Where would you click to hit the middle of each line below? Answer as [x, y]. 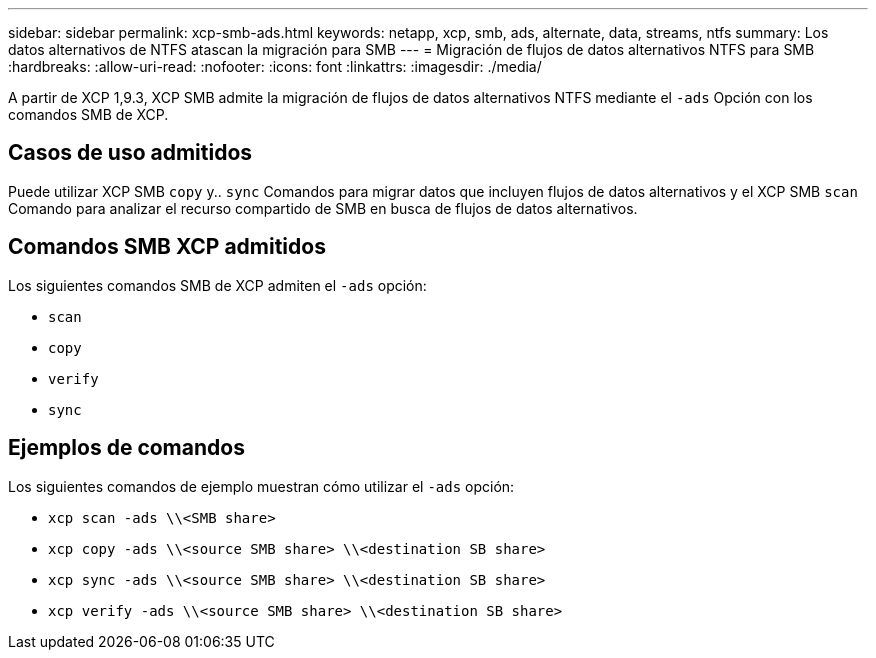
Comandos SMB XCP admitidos [167, 247]
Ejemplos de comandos [126, 448]
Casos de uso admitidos [130, 153]
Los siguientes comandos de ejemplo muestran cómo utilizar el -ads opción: [261, 486]
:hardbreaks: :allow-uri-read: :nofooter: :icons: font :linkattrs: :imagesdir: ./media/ [275, 66]
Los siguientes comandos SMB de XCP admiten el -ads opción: [217, 285]
